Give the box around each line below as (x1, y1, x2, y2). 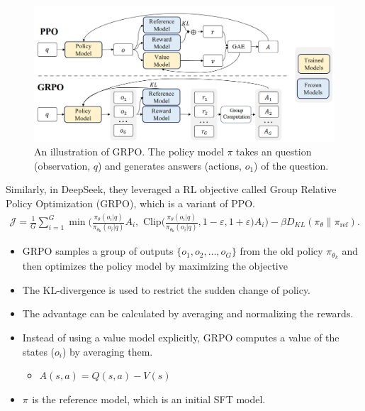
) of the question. (254, 158, 329, 172)
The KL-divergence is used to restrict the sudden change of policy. (22, 282, 311, 297)
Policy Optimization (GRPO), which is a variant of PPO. (6, 196, 256, 211)
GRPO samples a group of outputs (22, 243, 174, 258)
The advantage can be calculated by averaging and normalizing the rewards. (22, 306, 354, 321)
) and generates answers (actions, (97, 158, 242, 172)
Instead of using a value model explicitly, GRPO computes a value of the (22, 330, 339, 345)
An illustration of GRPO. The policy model (34, 144, 224, 159)
